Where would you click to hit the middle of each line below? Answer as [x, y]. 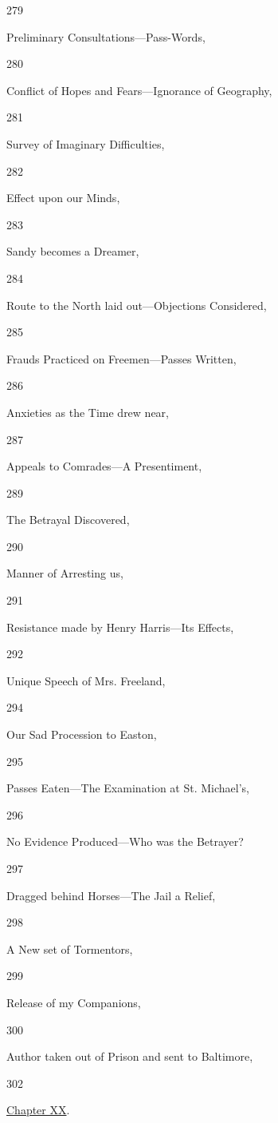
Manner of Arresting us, [65, 573]
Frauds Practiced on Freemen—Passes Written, [121, 358]
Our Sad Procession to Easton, [82, 734]
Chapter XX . [38, 1110]
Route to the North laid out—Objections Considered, [137, 305]
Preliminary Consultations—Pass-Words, [106, 36]
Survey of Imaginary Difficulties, [86, 143]
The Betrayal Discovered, [68, 520]
